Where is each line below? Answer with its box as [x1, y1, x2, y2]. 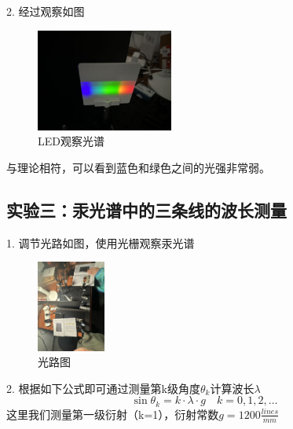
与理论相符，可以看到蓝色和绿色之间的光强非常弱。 [6, 159, 270, 175]
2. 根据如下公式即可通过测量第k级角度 [6, 379, 200, 396]
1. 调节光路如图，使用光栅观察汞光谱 [6, 234, 195, 251]
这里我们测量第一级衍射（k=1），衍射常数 [6, 405, 219, 422]
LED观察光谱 [38, 133, 104, 149]
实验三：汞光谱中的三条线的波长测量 [6, 197, 287, 222]
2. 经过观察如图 [6, 3, 85, 19]
